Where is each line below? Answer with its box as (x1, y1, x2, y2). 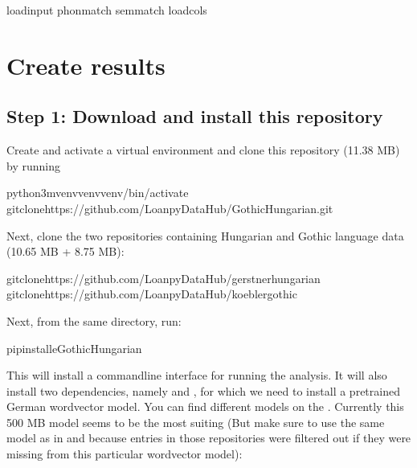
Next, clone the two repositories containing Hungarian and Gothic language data (6, 227, 404, 244)
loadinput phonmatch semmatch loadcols (6, 2, 207, 18)
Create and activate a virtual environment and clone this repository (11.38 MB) (6, 142, 400, 158)
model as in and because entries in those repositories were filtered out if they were (6, 429, 411, 446)
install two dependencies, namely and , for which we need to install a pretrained (6, 382, 400, 399)
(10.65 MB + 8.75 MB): (6, 243, 125, 260)
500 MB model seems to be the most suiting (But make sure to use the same (6, 413, 385, 430)
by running (6, 157, 60, 174)
